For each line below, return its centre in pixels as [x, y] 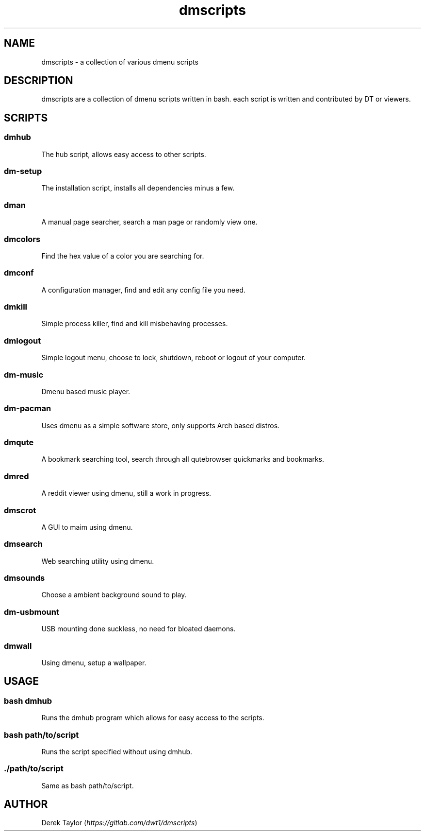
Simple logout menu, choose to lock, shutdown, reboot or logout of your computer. [173, 358]
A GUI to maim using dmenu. [87, 527]
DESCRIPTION [39, 81]
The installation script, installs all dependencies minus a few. [138, 188]
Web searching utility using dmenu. [98, 561]
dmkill [16, 307]
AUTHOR [26, 804]
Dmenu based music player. [86, 391]
